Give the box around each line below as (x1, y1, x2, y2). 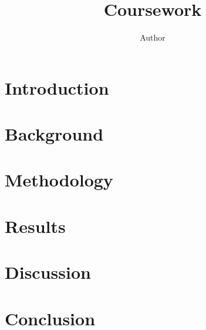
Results (5, 214, 66, 238)
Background (5, 122, 104, 146)
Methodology (5, 168, 113, 192)
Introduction (5, 75, 109, 99)
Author (140, 31, 166, 44)
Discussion (5, 260, 91, 284)
